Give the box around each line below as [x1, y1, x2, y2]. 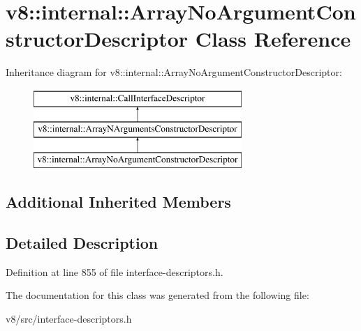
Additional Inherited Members [6, 191, 231, 213]
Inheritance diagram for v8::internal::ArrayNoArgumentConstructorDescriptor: [6, 65, 342, 79]
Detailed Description [6, 232, 159, 254]
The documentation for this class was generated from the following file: [6, 288, 309, 302]
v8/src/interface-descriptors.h [6, 311, 132, 326]
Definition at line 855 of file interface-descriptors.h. [6, 264, 223, 279]
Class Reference [195, 24, 351, 53]
